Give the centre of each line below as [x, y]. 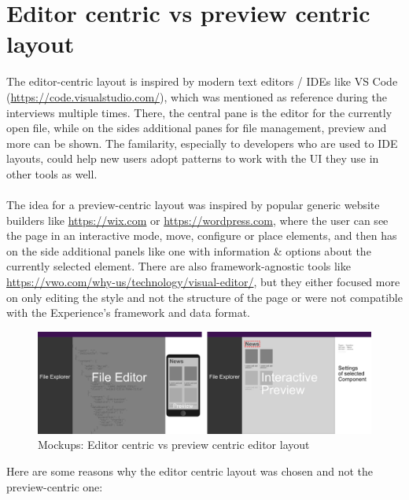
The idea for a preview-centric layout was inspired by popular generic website [193, 205]
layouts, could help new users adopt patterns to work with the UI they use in [193, 158]
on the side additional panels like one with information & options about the [189, 250]
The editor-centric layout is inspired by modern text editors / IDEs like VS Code [202, 81]
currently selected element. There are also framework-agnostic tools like [179, 266]
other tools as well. [52, 173]
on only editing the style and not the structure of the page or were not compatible [204, 297]
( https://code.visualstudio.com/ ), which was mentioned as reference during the [197, 96]
